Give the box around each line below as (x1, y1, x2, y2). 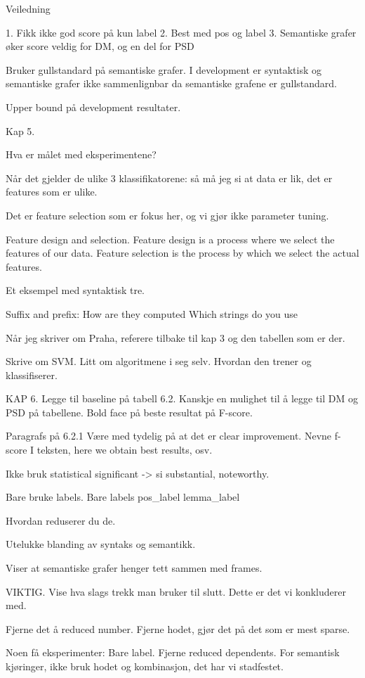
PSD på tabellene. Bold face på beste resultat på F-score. (6, 404, 253, 419)
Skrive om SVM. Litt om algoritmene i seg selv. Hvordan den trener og (6, 354, 312, 369)
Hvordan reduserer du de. (6, 513, 116, 527)
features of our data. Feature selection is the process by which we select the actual (6, 245, 359, 260)
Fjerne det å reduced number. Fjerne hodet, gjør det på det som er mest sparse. (6, 621, 350, 636)
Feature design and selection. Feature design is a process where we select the (6, 231, 335, 246)
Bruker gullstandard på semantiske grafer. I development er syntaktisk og (6, 62, 321, 77)
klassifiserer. (6, 367, 58, 382)
